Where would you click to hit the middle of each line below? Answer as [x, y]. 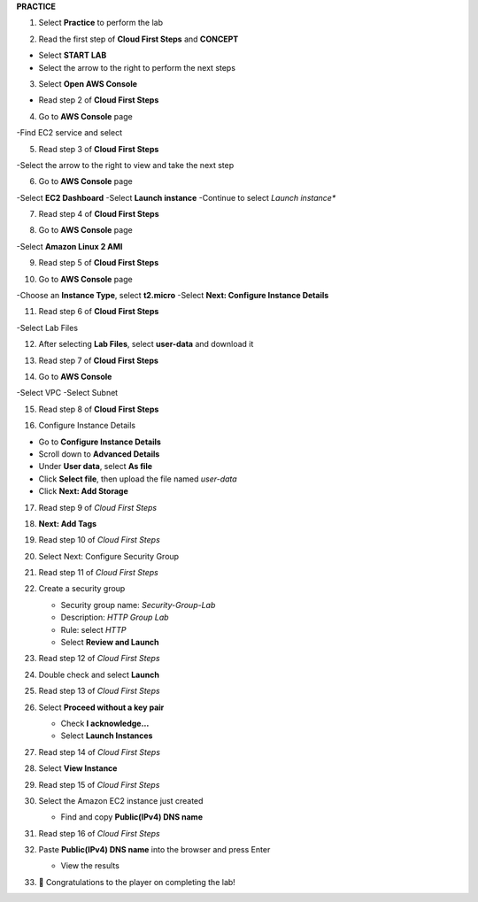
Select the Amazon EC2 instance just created [121, 800]
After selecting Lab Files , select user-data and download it [146, 344]
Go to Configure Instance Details [100, 442]
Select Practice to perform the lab [101, 23]
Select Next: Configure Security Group [109, 556]
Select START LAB [73, 55]
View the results [90, 866]
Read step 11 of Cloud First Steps [98, 573]
